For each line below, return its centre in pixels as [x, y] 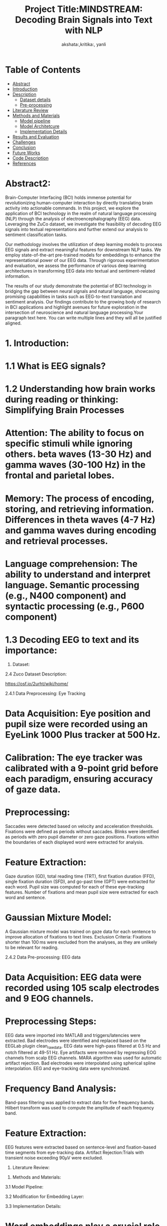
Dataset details [35, 99]
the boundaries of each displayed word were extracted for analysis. [75, 842]
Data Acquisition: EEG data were [74, 977]
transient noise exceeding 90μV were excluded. [54, 1157]
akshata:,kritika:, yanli [84, 44]
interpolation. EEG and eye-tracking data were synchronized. [68, 1068]
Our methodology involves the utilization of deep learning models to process [84, 244]
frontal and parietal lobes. [60, 475]
